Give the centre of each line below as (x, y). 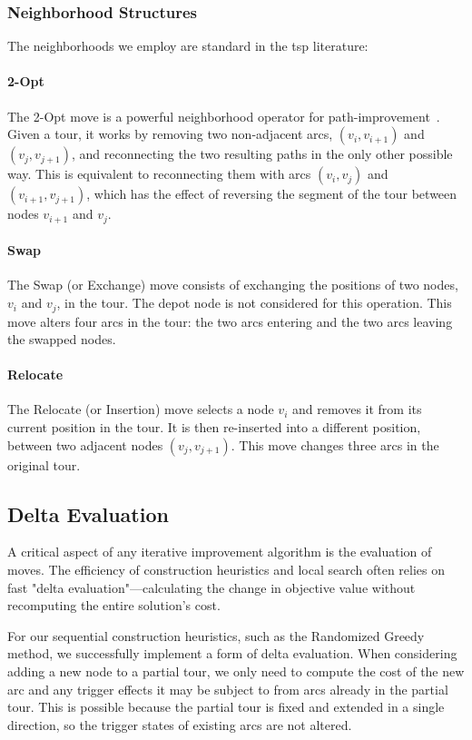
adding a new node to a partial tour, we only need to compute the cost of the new (236, 671)
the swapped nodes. (62, 339)
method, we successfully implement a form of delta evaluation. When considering (232, 653)
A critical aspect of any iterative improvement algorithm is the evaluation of (220, 552)
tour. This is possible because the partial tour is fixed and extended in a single (226, 707)
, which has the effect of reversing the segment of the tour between (272, 194)
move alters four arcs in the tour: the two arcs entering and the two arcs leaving (230, 321)
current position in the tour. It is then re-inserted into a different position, (214, 427)
